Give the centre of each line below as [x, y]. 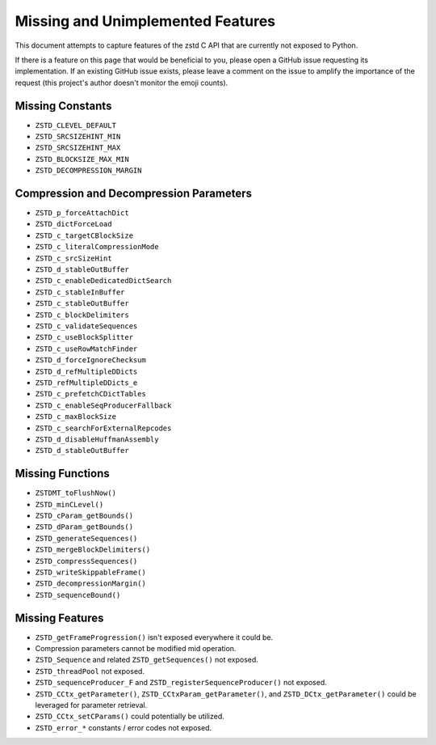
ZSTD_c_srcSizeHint [73, 258]
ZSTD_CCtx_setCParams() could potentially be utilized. [130, 717]
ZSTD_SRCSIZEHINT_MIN [78, 137]
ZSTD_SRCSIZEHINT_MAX [78, 148]
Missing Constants [63, 106]
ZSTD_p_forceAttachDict [82, 213]
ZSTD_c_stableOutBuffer [82, 304]
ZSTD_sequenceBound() [78, 595]
